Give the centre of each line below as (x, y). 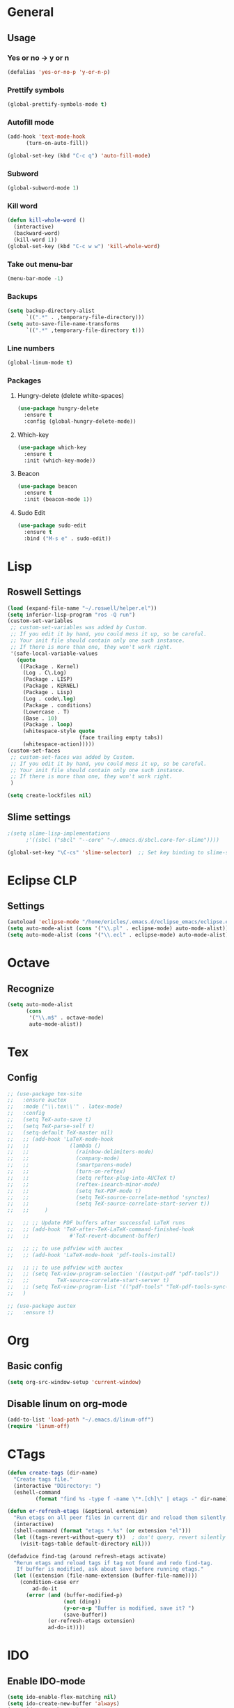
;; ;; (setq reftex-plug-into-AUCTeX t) (92, 1178)
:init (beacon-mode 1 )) (58, 500)
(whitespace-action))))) (59, 744)
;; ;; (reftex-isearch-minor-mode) (84, 1184)
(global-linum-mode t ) (40, 362)
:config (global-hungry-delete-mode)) (80, 421)
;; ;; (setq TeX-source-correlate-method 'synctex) (109, 1197)
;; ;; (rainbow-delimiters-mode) (81, 1152)
